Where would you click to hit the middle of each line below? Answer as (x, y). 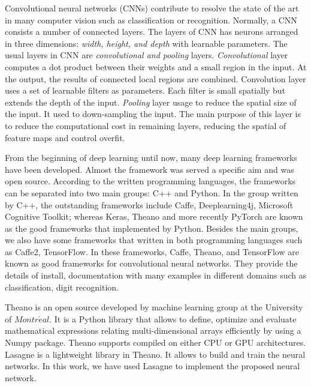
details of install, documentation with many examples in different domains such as (156, 275)
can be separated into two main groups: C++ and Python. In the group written (152, 192)
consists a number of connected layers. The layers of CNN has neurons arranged (152, 32)
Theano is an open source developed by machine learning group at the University (154, 307)
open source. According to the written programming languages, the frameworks (150, 181)
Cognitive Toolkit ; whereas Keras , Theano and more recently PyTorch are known (154, 216)
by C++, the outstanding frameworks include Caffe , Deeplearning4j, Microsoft (149, 204)
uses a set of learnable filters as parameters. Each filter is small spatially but (145, 90)
